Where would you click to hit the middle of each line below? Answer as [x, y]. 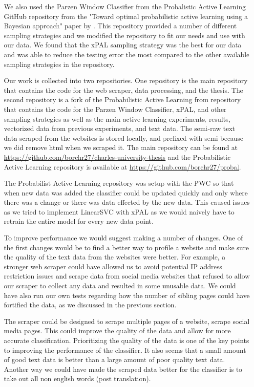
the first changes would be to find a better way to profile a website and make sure [127, 247]
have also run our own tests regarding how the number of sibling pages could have [127, 295]
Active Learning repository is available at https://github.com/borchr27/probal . [123, 166]
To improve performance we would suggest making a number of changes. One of [124, 238]
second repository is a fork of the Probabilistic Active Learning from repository [122, 99]
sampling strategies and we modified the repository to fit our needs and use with [125, 35]
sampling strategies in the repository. [59, 64]
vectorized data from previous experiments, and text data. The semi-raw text [120, 128]
